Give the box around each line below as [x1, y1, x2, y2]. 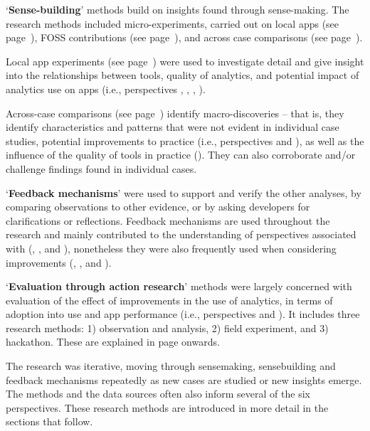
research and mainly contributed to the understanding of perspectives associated [6, 227, 356, 242]
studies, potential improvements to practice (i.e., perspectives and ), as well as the [6, 133, 364, 148]
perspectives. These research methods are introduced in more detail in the [6, 400, 329, 415]
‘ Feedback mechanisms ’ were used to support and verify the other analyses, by [6, 185, 361, 200]
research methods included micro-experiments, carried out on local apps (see [6, 16, 339, 31]
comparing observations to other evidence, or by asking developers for [6, 199, 310, 214]
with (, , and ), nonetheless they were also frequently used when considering [6, 240, 337, 255]
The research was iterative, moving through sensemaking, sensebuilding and [6, 358, 336, 373]
